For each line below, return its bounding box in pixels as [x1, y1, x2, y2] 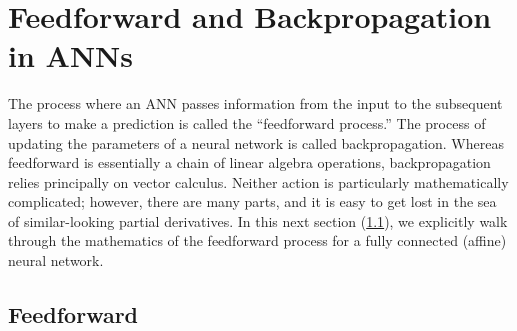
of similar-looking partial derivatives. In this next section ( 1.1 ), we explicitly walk [8, 210, 508, 231]
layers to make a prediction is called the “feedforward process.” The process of [8, 112, 486, 133]
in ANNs [8, 35, 133, 76]
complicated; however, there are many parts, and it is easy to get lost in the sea [8, 191, 497, 212]
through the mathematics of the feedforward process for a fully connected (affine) [8, 230, 507, 251]
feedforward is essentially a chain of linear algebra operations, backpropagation [8, 152, 491, 173]
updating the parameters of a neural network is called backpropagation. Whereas [8, 132, 504, 153]
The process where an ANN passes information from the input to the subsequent [8, 93, 503, 114]
